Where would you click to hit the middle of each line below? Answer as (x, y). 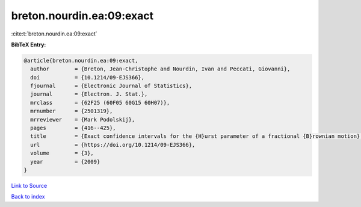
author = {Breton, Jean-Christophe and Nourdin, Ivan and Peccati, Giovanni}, (160, 69)
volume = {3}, (62, 153)
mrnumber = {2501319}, (72, 111)
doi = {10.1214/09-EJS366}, (87, 77)
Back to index (28, 197)
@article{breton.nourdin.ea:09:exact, (81, 60)
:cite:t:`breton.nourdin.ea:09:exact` (54, 34)
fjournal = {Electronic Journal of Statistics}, (111, 86)
